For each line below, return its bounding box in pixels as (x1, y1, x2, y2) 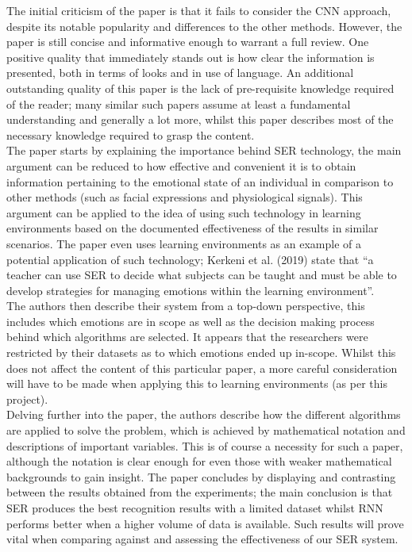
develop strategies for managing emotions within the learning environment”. (6, 282, 375, 298)
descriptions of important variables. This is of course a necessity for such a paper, (6, 437, 403, 454)
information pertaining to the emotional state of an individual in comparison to (6, 173, 394, 190)
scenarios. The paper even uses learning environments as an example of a (6, 235, 362, 251)
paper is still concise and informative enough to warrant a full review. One (6, 33, 369, 50)
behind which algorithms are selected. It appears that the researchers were (6, 328, 368, 345)
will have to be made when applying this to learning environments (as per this (6, 375, 387, 392)
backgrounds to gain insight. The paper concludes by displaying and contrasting (6, 468, 396, 485)
